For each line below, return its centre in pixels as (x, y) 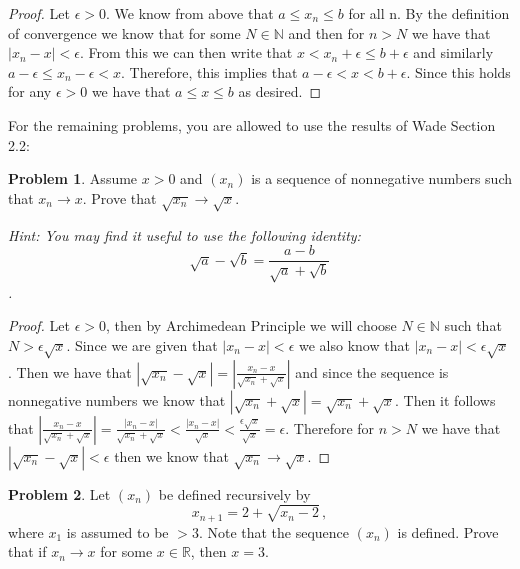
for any (30, 91)
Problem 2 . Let (59, 493)
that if (27, 551)
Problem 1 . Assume (73, 178)
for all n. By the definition (429, 13)
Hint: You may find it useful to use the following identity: (184, 234)
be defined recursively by (234, 493)
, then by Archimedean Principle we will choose (251, 325)
